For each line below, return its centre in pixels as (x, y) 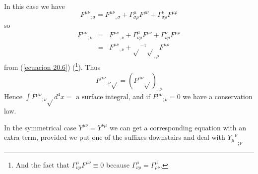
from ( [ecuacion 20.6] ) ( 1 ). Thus (52, 66)
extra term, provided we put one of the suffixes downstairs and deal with (115, 137)
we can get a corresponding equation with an (178, 127)
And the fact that (42, 164)
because (118, 164)
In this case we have (34, 6)
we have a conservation (218, 96)
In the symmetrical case (40, 127)
